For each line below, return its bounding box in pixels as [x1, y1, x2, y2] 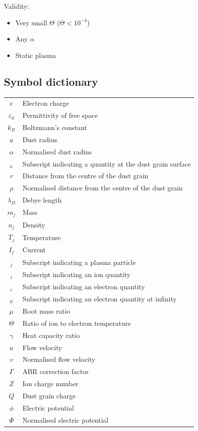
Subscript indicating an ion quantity [22, 269, 130, 280]
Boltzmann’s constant [22, 122, 87, 132]
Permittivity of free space [22, 110, 98, 120]
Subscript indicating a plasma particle [22, 257, 136, 267]
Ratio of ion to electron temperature [22, 318, 131, 328]
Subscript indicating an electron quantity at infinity [22, 294, 177, 304]
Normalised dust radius [22, 146, 92, 156]
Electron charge [22, 98, 69, 108]
